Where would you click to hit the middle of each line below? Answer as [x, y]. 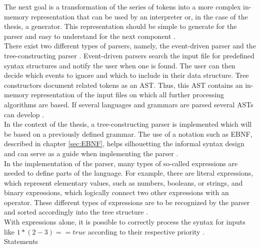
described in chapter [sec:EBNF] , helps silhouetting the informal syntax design [124, 143]
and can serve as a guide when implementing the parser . [91, 153]
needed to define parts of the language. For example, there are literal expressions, [129, 173]
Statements [21, 241]
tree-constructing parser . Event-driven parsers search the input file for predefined [129, 55]
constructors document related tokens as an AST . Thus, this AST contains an [123, 85]
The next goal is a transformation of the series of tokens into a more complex [122, 6]
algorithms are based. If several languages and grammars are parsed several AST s [129, 104]
